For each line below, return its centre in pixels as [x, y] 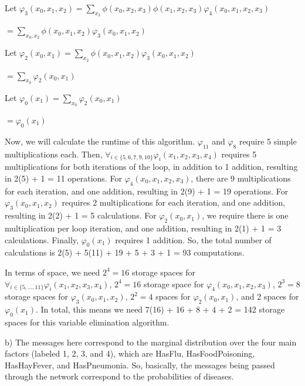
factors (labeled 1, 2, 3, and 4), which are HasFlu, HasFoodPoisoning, [130, 353]
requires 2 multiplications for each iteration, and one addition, [174, 202]
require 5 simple [268, 141]
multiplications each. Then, [54, 154]
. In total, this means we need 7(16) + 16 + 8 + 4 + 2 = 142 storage [160, 309]
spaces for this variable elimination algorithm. [87, 322]
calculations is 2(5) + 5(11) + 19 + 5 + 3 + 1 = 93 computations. [125, 252]
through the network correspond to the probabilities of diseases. [119, 376]
